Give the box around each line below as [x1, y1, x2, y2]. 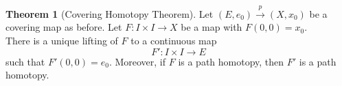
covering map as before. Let [5, 20, 122, 34]
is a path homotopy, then [178, 54, 284, 68]
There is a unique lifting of [5, 33, 118, 47]
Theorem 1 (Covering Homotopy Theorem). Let [5, 6, 214, 20]
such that [5, 54, 45, 68]
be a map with [181, 20, 242, 34]
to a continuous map [130, 33, 217, 47]
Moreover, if [115, 54, 166, 68]
